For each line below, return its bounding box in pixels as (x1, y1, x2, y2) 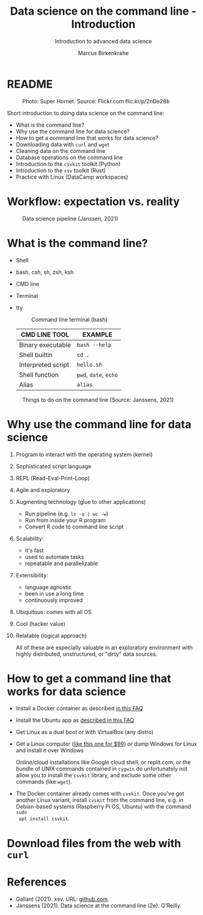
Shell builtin (18, 350, 53, 359)
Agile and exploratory (15, 486, 70, 494)
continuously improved (24, 596, 83, 604)
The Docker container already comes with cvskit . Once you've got (15, 790, 185, 798)
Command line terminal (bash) (31, 316, 108, 323)
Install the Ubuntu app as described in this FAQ (15, 717, 135, 724)
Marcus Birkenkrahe (78, 49, 129, 56)
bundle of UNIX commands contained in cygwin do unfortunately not (15, 765, 188, 772)
